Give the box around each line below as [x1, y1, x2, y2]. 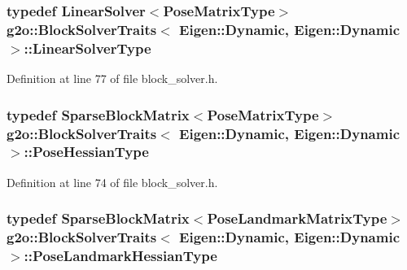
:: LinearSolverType [24, 37, 151, 58]
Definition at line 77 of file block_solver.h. [7, 70, 218, 87]
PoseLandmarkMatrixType [207, 208, 387, 229]
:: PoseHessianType [24, 142, 149, 162]
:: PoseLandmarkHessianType [24, 246, 217, 266]
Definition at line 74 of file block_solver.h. [7, 173, 218, 190]
